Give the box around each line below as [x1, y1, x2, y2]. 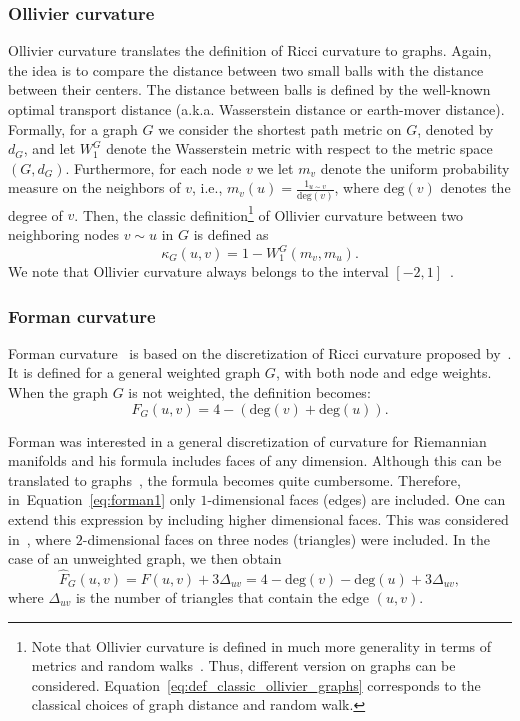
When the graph [8, 382, 109, 403]
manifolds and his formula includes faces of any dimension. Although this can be [8, 450, 502, 471]
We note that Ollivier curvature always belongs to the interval [8, 261, 389, 282]
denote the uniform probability [320, 157, 510, 178]
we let [257, 157, 294, 178]
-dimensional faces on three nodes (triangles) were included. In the [82, 528, 490, 549]
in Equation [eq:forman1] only [8, 489, 196, 510]
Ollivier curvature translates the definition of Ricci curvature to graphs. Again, [8, 40, 492, 61]
